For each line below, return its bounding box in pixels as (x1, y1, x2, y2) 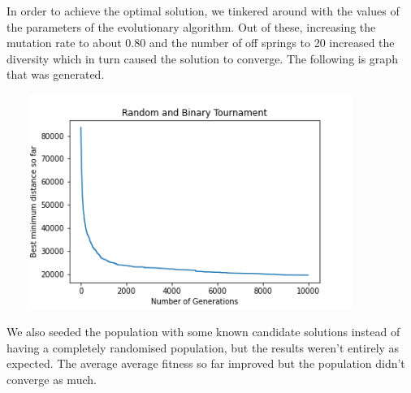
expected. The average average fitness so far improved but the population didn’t (6, 355, 405, 372)
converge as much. (6, 370, 97, 387)
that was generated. (6, 66, 105, 83)
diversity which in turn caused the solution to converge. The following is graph (6, 50, 398, 67)
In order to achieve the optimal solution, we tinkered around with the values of (6, 2, 400, 19)
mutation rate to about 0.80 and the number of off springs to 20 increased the (6, 34, 395, 51)
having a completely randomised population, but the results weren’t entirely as (6, 339, 400, 356)
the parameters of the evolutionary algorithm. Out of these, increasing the (6, 18, 376, 35)
